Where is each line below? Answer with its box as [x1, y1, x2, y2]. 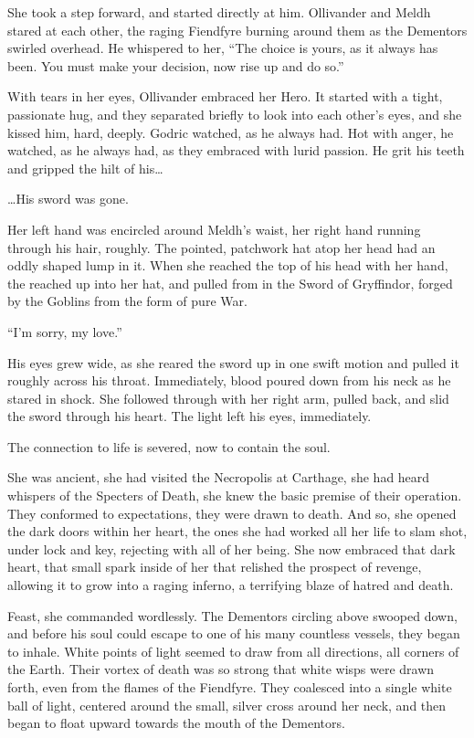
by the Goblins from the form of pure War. [7, 291, 248, 311]
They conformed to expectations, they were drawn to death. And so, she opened [7, 503, 457, 522]
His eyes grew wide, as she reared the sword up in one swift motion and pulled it [7, 353, 459, 372]
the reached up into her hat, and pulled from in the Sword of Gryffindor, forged [7, 273, 453, 292]
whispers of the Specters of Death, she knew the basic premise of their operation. [7, 486, 462, 505]
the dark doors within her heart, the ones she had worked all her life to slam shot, [7, 522, 468, 541]
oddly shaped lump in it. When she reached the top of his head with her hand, [7, 256, 448, 275]
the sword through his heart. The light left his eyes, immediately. [7, 406, 372, 426]
